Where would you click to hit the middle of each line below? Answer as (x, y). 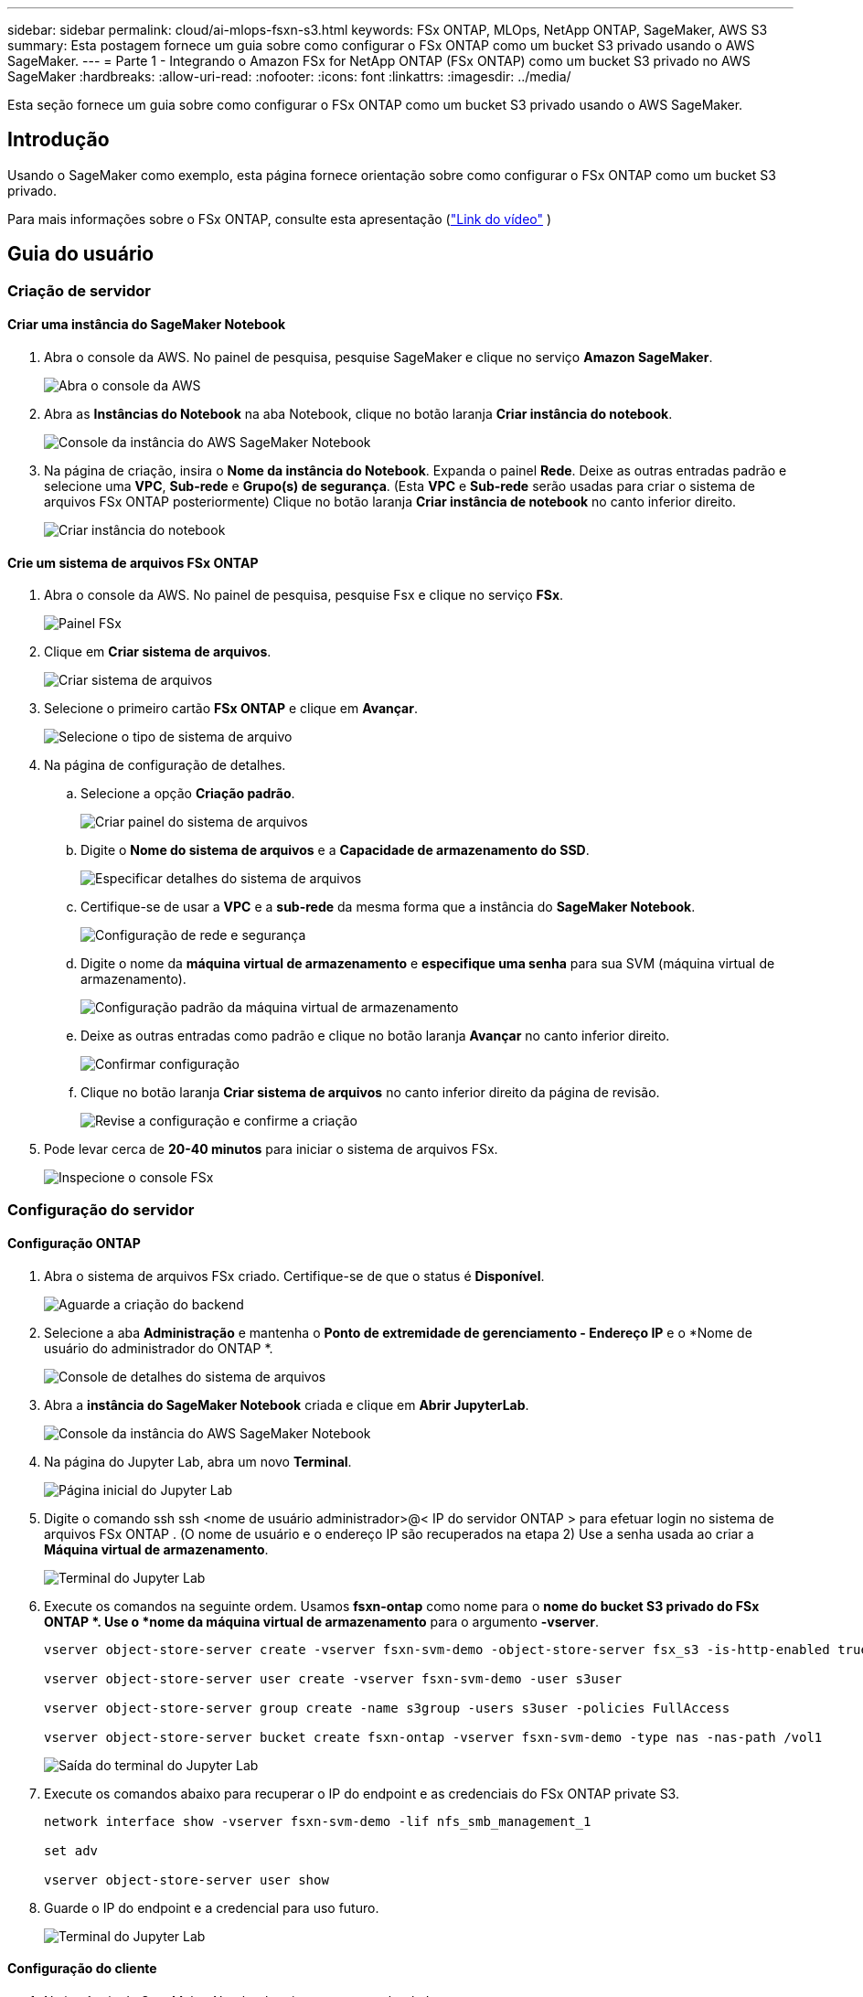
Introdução (59, 140)
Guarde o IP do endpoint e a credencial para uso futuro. (212, 1907)
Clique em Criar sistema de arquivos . (158, 652)
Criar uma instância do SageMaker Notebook (147, 325)
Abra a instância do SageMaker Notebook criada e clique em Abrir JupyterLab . (287, 1404)
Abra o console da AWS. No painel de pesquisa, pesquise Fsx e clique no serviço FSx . (304, 595)
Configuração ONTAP (74, 1244)
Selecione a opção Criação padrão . (188, 794)
